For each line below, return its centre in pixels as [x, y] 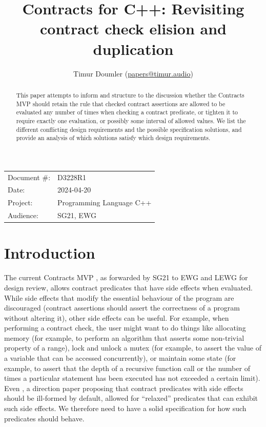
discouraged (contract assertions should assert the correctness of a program [122, 308]
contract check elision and [133, 28]
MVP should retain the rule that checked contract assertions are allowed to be [121, 103]
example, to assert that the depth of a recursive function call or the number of [127, 368]
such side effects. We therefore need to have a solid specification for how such [125, 408]
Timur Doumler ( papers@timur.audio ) [133, 73]
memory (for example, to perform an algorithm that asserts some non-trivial [124, 337]
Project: [20, 202]
